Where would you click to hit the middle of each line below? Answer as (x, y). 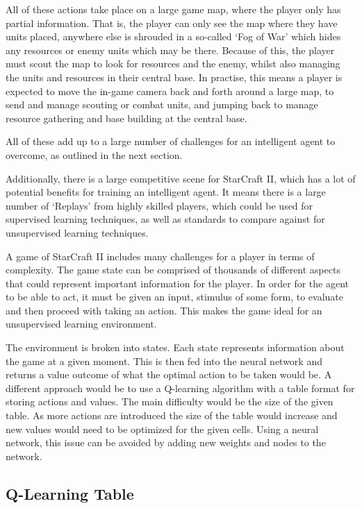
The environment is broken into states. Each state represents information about (175, 347)
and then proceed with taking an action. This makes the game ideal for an (164, 310)
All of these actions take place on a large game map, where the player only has (173, 9)
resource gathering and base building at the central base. (126, 118)
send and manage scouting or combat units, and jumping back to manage (162, 104)
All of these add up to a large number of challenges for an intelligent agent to (171, 141)
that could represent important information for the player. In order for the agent (177, 283)
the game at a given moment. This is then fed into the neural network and (164, 361)
